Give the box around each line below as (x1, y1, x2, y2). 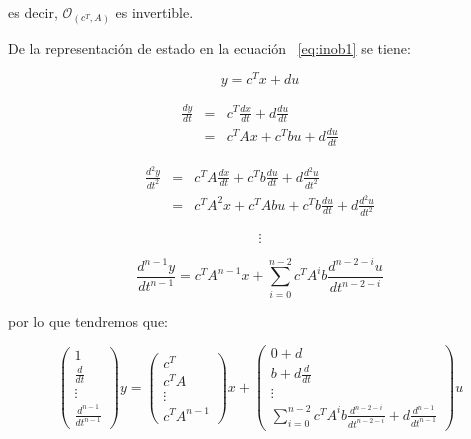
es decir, (8, 2, 58, 22)
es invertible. (115, 2, 194, 22)
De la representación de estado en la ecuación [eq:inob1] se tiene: (8, 37, 411, 58)
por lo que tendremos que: (8, 310, 168, 331)
